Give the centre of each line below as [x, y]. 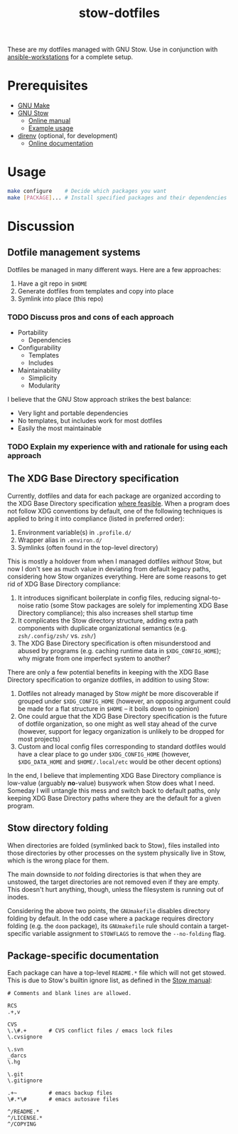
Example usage [51, 128]
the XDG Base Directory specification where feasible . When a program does [119, 503]
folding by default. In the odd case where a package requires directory [111, 918]
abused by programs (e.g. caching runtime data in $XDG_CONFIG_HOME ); [119, 650]
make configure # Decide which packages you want [87, 191]
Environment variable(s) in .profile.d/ [74, 532]
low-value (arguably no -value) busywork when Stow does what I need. [111, 783]
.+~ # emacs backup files [60, 1093]
